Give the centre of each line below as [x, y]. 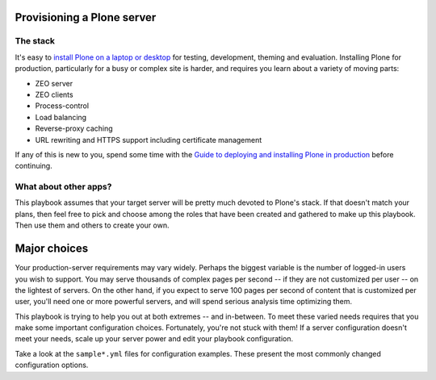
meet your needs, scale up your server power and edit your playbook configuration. [154, 339]
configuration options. [52, 365]
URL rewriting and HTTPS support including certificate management [149, 140]
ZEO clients [54, 94]
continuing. [34, 166]
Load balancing [61, 117]
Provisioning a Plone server [86, 17]
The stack [35, 41]
